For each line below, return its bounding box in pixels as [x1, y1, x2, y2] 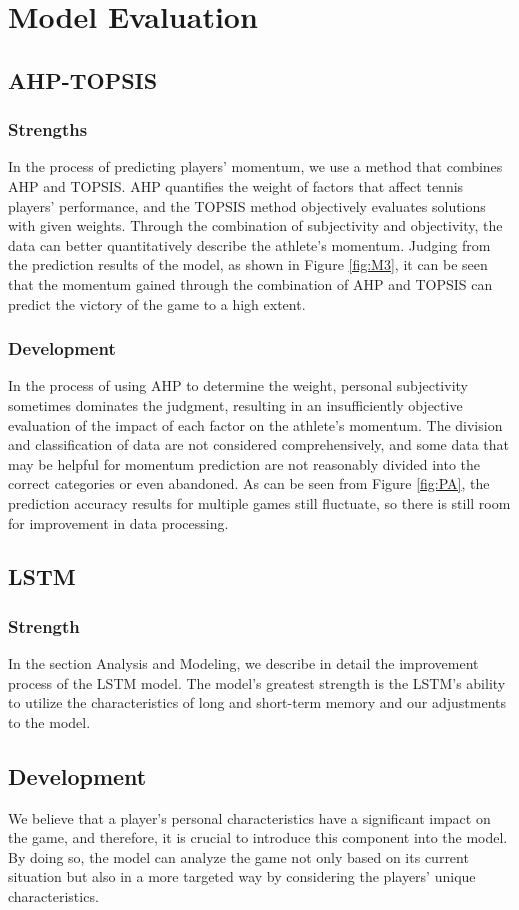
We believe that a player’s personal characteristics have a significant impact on [8, 807, 491, 828]
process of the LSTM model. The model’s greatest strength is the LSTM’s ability [8, 672, 506, 693]
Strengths [8, 117, 88, 142]
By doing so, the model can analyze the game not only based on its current [8, 846, 469, 867]
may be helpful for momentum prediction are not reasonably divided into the [8, 453, 480, 474]
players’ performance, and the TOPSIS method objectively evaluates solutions [8, 195, 486, 216]
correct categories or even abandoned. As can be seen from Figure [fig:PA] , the [8, 473, 490, 494]
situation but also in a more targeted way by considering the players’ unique [8, 866, 476, 887]
